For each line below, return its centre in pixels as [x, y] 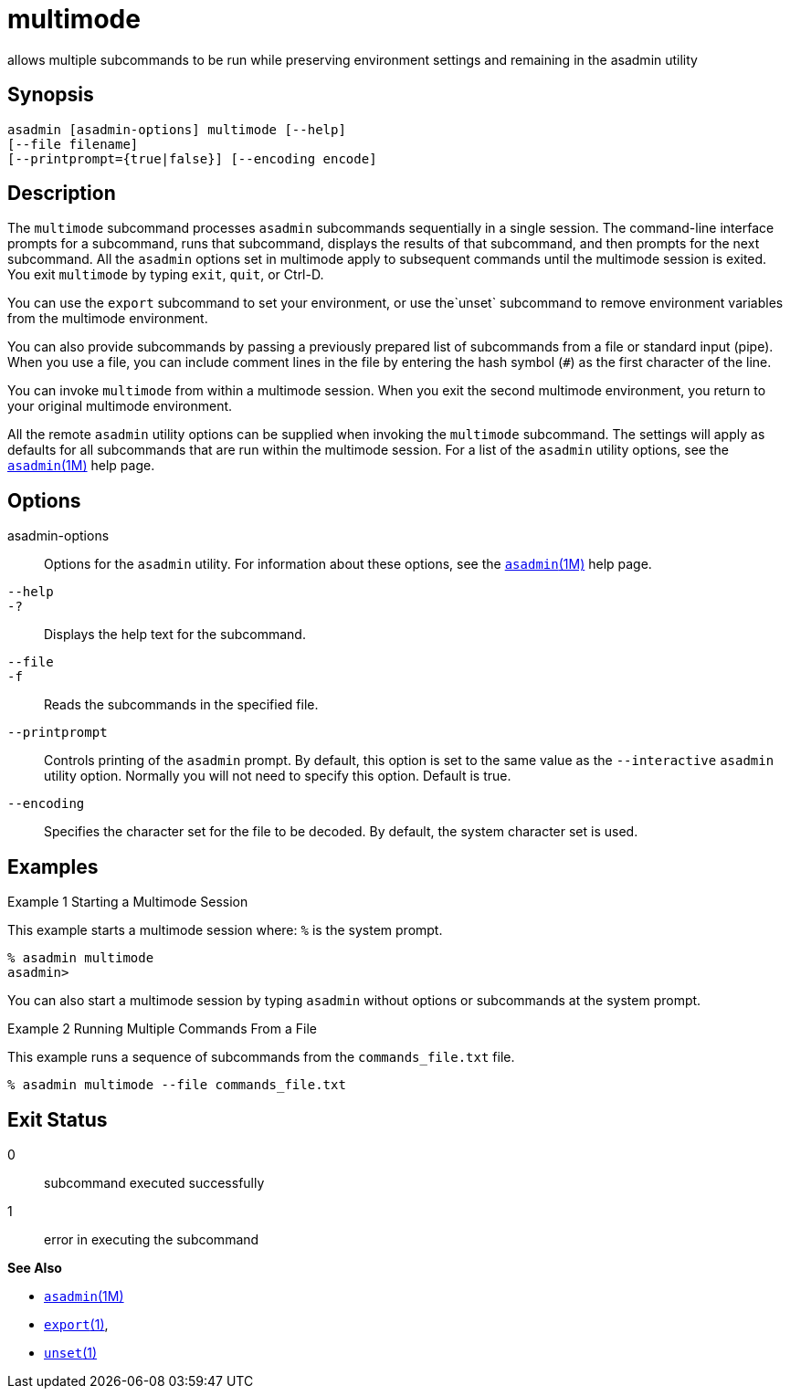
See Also [35, 1267]
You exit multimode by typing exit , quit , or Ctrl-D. [166, 275]
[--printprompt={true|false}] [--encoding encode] [192, 158]
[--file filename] [73, 144]
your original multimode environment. [120, 406]
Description [62, 194]
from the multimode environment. [108, 319]
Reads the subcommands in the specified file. [181, 705]
